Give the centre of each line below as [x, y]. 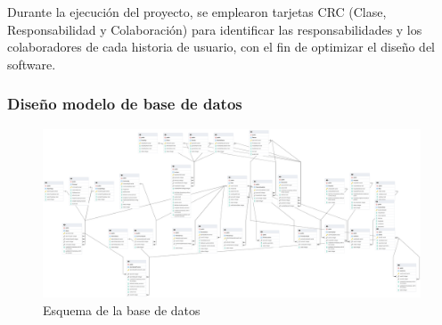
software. [32, 64]
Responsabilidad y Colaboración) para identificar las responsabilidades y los [215, 29]
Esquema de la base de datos [122, 309]
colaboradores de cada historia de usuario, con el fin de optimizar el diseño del [221, 47]
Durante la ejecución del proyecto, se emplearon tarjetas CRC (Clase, [197, 12]
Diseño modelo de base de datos [125, 104]
